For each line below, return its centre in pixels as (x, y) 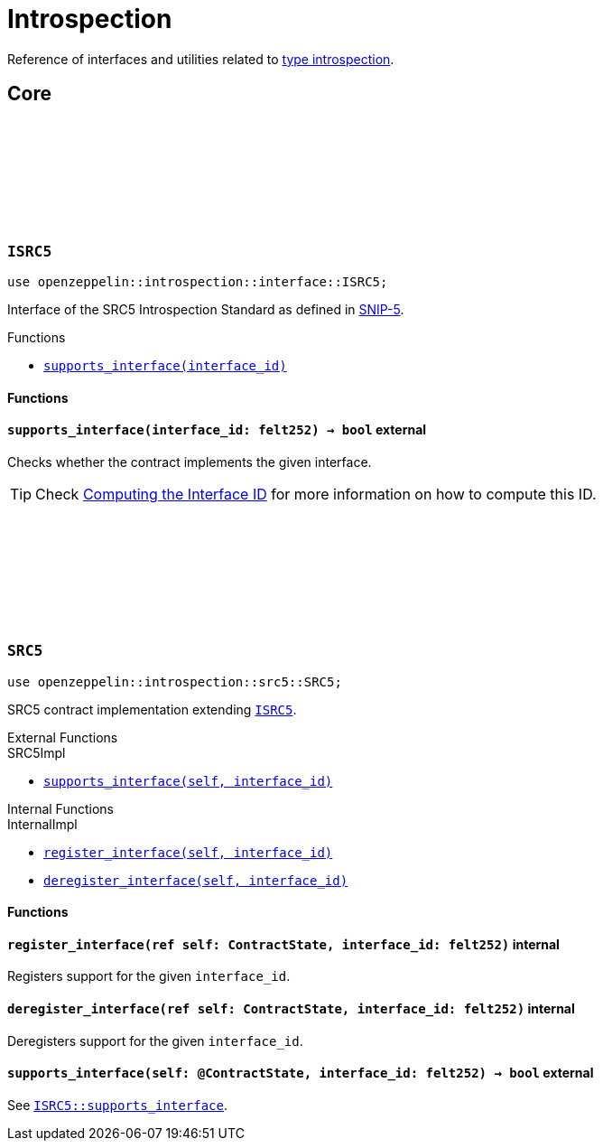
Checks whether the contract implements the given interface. (190, 462)
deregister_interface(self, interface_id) (196, 880)
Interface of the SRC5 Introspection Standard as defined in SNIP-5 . (206, 309)
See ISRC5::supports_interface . (118, 1105)
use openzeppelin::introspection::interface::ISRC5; (198, 281)
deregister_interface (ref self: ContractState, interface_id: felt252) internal (291, 1008)
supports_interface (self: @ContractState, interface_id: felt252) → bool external (301, 1073)
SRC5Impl (37, 752)
